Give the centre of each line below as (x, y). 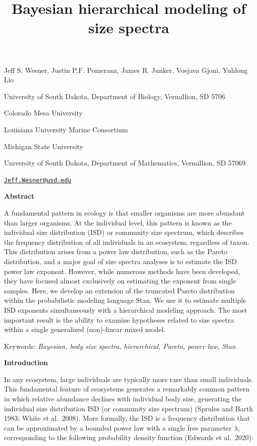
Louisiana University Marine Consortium (66, 129)
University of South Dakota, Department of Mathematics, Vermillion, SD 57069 (125, 163)
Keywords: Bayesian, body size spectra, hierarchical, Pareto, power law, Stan (120, 346)
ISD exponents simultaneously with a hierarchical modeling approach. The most (126, 309)
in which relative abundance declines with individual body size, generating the (123, 399)
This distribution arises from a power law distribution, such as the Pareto (116, 251)
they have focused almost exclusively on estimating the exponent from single (120, 281)
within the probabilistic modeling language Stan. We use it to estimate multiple (125, 300)
